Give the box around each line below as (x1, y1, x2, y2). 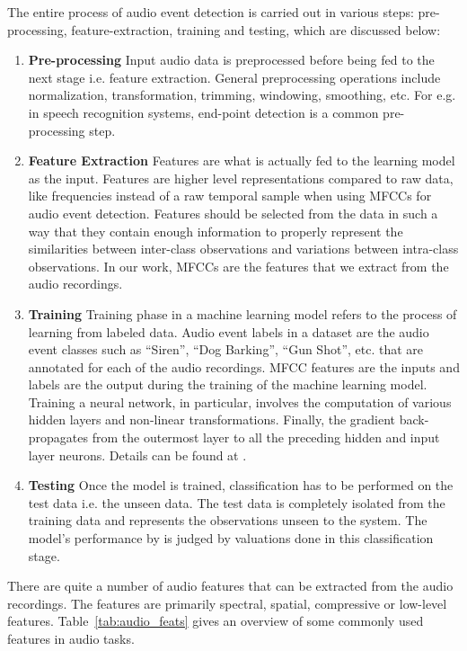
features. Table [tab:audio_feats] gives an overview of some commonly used (7, 611, 424, 630)
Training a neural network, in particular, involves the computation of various (28, 392, 452, 411)
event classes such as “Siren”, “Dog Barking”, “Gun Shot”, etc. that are (28, 340, 424, 359)
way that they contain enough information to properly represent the (28, 221, 403, 240)
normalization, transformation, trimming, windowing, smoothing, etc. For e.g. (28, 85, 456, 104)
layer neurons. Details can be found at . (28, 445, 247, 464)
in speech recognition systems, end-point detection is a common (28, 103, 379, 121)
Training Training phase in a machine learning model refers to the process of (28, 304, 457, 323)
